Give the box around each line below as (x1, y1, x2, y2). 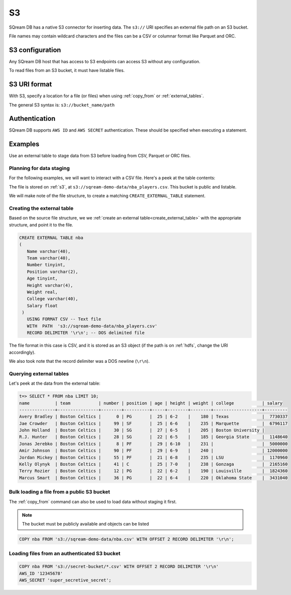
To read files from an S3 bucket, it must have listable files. (9, 68, 125, 73)
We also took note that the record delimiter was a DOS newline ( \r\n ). (9, 358, 150, 364)
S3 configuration (9, 46, 61, 54)
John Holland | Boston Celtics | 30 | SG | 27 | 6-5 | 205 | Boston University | (19, 427, 265, 433)
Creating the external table (9, 205, 74, 212)
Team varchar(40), (27, 255, 71, 261)
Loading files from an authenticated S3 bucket (9, 550, 121, 557)
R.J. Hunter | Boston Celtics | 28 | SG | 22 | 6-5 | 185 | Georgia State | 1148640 (19, 434, 288, 440)
